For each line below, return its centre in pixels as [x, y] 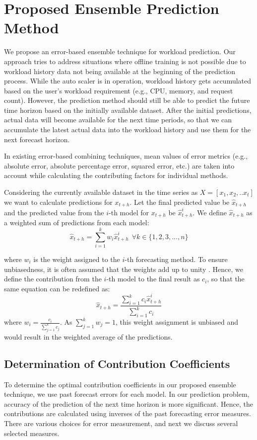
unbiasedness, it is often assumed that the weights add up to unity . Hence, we [124, 269]
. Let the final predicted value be [180, 202]
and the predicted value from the [54, 212]
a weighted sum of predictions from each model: [77, 222]
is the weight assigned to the [77, 259]
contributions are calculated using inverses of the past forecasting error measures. [128, 413]
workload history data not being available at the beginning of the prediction [120, 71]
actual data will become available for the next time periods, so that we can [118, 120]
